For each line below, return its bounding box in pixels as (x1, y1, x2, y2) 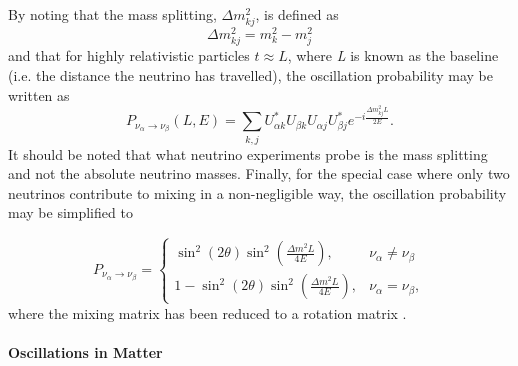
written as (8, 84, 70, 105)
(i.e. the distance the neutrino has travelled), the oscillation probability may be (8, 64, 493, 85)
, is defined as (255, 4, 339, 24)
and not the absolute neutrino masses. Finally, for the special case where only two (8, 163, 510, 184)
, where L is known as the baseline (287, 45, 499, 66)
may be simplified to (8, 202, 133, 223)
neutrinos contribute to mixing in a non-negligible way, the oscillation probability (8, 182, 507, 203)
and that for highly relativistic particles (8, 45, 250, 66)
